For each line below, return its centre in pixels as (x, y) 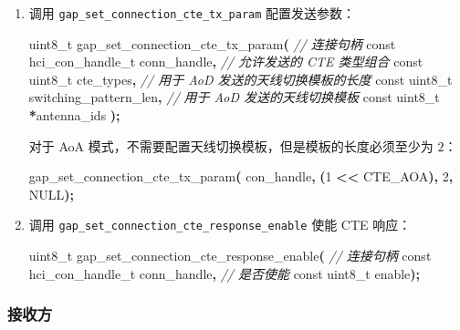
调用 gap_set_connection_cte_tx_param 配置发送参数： (192, 13)
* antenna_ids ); (74, 115)
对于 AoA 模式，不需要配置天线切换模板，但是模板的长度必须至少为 (231, 145)
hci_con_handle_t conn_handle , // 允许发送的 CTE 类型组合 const (226, 62)
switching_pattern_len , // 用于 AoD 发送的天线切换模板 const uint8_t (234, 97)
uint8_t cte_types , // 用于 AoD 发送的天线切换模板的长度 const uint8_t (240, 79)
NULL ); (52, 194)
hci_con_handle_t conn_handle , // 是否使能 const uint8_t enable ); (225, 273)
